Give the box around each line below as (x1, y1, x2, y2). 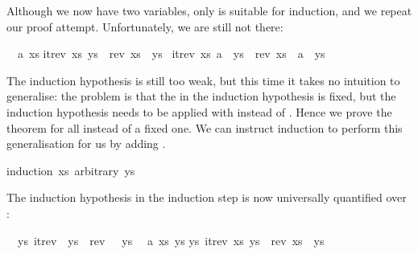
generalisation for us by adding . (6, 135, 166, 152)
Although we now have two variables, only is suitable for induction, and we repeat (6, 2, 412, 18)
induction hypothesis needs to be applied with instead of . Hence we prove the (6, 103, 392, 120)
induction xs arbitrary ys (6, 162, 135, 178)
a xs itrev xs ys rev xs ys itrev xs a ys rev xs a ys (17, 45, 325, 62)
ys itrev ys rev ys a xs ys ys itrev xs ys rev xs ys (17, 231, 325, 248)
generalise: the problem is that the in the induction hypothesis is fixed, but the (6, 88, 396, 104)
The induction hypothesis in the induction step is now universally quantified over (6, 189, 407, 206)
